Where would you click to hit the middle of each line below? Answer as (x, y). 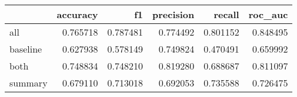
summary (29, 83)
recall (226, 14)
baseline (26, 49)
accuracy (77, 14)
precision (173, 14)
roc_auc (268, 14)
